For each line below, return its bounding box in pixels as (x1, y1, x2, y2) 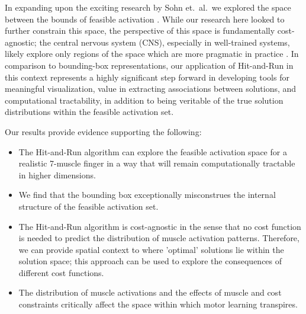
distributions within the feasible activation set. (5, 105, 174, 118)
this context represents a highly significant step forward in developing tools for (5, 71, 289, 83)
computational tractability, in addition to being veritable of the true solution (5, 94, 284, 106)
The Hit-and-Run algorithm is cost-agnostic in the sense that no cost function (18, 220, 301, 232)
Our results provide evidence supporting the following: (5, 125, 202, 137)
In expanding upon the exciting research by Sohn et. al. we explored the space (5, 1, 291, 13)
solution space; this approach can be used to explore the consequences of (18, 255, 282, 267)
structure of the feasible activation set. (18, 200, 159, 212)
